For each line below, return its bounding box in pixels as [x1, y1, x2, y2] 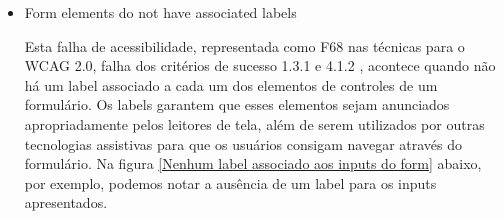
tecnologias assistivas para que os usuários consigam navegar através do [24, 133, 463, 154]
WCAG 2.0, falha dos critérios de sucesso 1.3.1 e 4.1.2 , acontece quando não [24, 55, 496, 76]
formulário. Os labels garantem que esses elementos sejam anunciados [24, 94, 450, 115]
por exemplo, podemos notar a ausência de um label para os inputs [24, 172, 437, 193]
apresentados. [24, 192, 108, 213]
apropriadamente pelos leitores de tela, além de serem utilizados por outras [24, 113, 485, 134]
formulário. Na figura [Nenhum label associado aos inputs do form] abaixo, [24, 153, 482, 174]
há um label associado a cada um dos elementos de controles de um [24, 74, 438, 95]
